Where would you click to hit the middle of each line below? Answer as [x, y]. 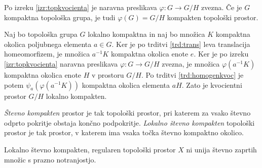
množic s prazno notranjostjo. [50, 159]
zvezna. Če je [221, 7]
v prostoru [108, 74]
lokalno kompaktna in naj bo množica [146, 34]
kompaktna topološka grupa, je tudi [60, 17]
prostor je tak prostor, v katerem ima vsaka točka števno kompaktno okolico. [124, 132]
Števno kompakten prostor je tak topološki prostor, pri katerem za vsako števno [127, 113]
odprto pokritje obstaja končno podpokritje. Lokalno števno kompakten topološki [129, 122]
